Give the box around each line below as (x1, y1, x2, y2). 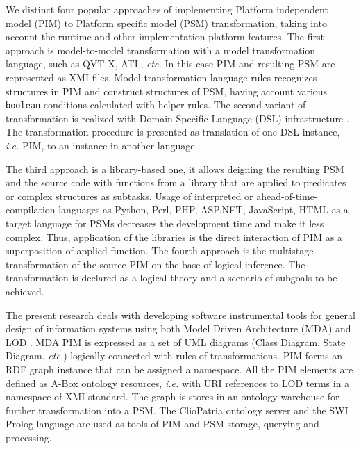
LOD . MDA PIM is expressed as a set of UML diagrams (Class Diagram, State (6, 334, 346, 349)
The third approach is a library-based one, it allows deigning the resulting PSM (6, 161, 344, 176)
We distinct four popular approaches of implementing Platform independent (6, 2, 328, 16)
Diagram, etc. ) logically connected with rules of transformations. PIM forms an (6, 348, 343, 363)
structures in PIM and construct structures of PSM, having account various (6, 83, 328, 98)
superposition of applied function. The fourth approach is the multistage (6, 243, 314, 258)
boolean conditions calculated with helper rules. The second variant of (6, 97, 306, 112)
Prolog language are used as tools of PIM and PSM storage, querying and (6, 416, 319, 431)
